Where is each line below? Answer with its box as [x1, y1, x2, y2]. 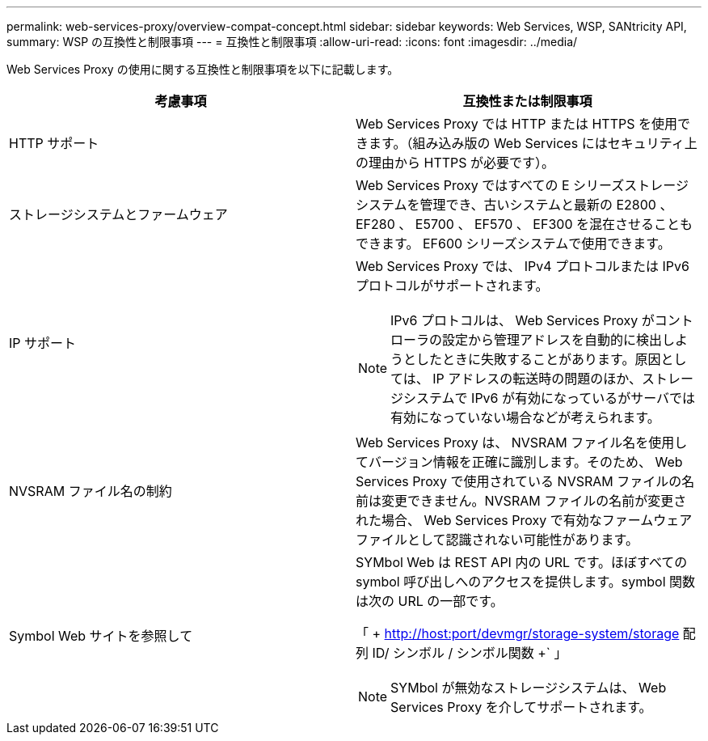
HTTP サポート [9, 135, 99, 151]
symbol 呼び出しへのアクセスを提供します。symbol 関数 [356, 574, 696, 590]
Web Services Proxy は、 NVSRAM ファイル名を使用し [356, 434, 688, 451]
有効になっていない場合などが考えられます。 [390, 409, 660, 426]
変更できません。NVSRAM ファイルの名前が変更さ [381, 493, 687, 509]
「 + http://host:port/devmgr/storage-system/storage [356, 625, 680, 641]
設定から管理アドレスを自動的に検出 [442, 332, 663, 348]
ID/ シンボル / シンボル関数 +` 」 [372, 645, 567, 661]
